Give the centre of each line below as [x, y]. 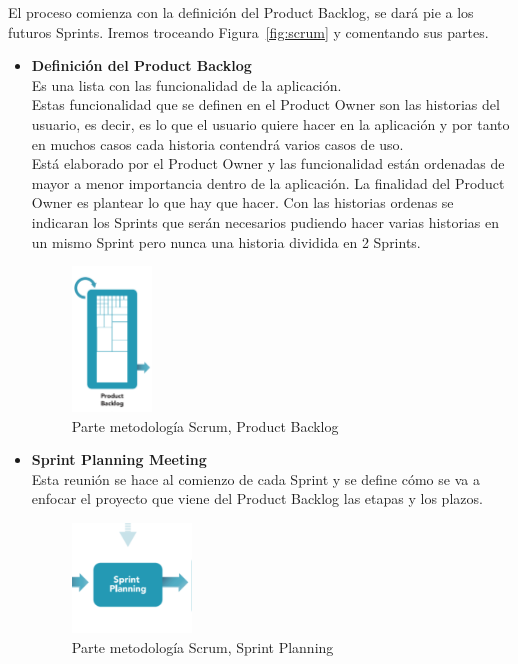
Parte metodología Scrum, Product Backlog [205, 425]
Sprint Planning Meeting [119, 459]
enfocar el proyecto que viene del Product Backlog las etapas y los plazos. [257, 498]
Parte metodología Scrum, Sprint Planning [202, 646]
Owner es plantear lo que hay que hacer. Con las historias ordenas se [242, 202]
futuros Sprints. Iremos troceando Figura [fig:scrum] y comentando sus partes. [248, 31]
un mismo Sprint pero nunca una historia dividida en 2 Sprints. [226, 241]
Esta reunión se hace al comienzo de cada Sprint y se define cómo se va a [255, 478]
